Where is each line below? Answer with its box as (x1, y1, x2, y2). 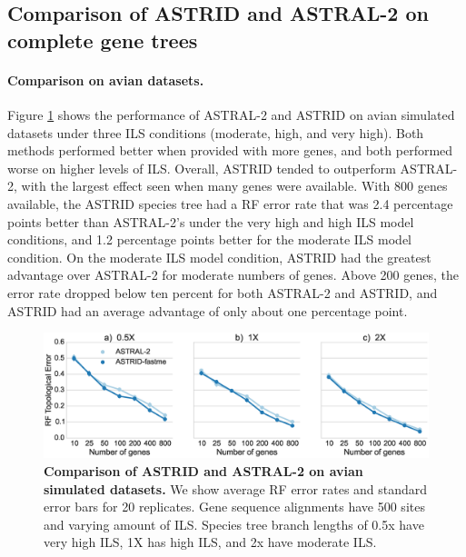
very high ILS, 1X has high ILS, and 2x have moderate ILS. (44, 532, 377, 552)
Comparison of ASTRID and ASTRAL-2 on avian (44, 461, 363, 480)
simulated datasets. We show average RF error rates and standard (44, 479, 428, 498)
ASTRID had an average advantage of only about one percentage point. (7, 301, 408, 320)
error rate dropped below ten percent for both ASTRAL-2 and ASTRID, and (7, 283, 438, 302)
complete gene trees (7, 25, 198, 54)
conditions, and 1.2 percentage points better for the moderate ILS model (7, 230, 412, 249)
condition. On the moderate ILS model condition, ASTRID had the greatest (7, 247, 431, 266)
